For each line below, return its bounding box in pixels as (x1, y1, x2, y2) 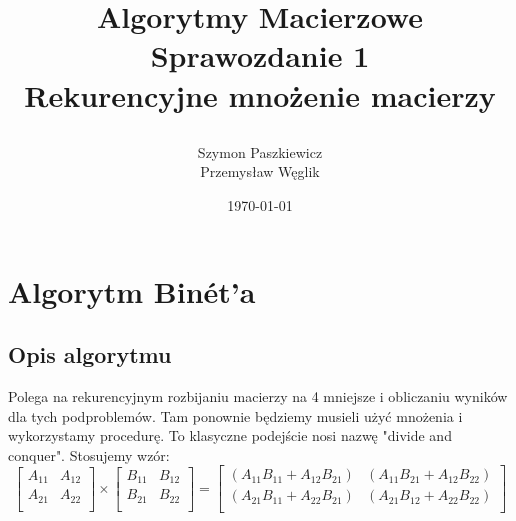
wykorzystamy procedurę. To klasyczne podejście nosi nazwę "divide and (8, 425, 452, 446)
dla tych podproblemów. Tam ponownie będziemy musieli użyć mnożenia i (8, 405, 463, 426)
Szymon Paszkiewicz (197, 141, 323, 162)
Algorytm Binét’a (8, 270, 256, 311)
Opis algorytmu (8, 339, 172, 370)
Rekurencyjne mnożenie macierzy (24, 74, 496, 115)
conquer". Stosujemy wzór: (8, 444, 170, 465)
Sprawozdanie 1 (150, 35, 370, 76)
